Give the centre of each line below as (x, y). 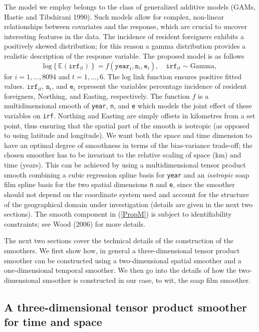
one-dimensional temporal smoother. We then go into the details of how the (120, 270)
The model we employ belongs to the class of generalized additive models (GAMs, (130, 7)
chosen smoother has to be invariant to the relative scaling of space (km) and (123, 155)
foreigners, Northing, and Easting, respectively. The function (97, 96)
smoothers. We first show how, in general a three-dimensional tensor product (122, 250)
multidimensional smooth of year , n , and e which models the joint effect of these (128, 106)
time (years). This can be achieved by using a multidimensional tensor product (125, 165)
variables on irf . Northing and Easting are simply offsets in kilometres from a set (130, 115)
